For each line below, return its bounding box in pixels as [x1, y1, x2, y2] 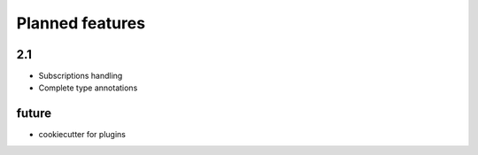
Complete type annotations [38, 82, 138, 93]
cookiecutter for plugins [38, 129, 126, 140]
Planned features [16, 13, 146, 33]
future [16, 106, 52, 121]
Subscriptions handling [38, 71, 123, 81]
